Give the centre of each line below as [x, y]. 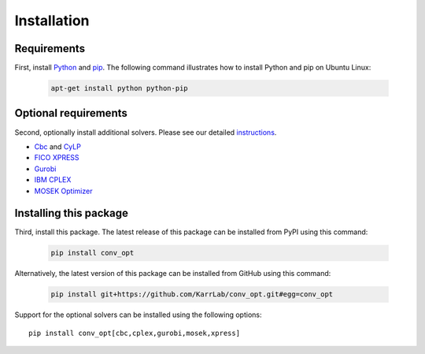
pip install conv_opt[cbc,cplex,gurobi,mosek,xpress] [134, 333]
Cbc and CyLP [58, 147]
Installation [52, 20]
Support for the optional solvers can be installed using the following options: [138, 315]
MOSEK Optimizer [63, 191]
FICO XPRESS [57, 158]
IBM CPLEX [53, 180]
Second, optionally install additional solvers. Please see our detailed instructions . [146, 132]
